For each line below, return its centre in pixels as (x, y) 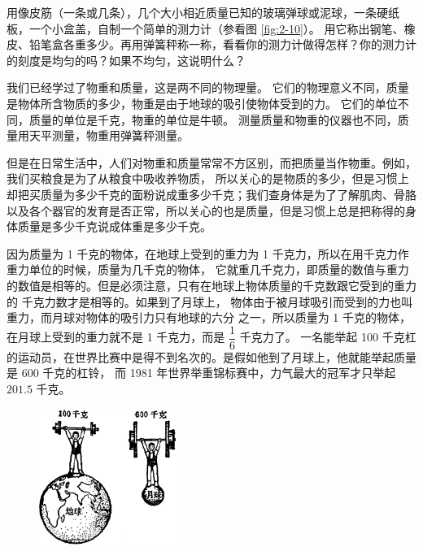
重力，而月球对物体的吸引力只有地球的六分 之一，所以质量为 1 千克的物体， (209, 317)
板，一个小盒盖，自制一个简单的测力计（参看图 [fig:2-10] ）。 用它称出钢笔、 (205, 28)
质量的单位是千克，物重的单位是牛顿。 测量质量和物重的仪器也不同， (213, 119)
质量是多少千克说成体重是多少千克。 (114, 226)
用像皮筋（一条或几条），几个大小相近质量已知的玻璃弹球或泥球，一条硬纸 (203, 12)
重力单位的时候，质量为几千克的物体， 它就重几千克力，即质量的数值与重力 (208, 269)
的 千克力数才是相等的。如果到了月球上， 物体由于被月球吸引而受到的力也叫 (210, 301)
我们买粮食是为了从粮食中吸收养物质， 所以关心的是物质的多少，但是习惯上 (208, 178)
